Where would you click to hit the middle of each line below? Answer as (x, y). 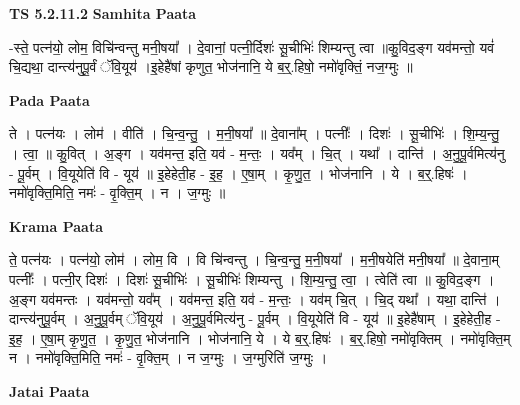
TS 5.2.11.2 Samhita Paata (103, 13)
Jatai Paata (49, 390)
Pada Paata (49, 99)
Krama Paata (56, 225)
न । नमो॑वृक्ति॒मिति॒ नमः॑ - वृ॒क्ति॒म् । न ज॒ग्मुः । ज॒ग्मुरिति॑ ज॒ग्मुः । (168, 357)
